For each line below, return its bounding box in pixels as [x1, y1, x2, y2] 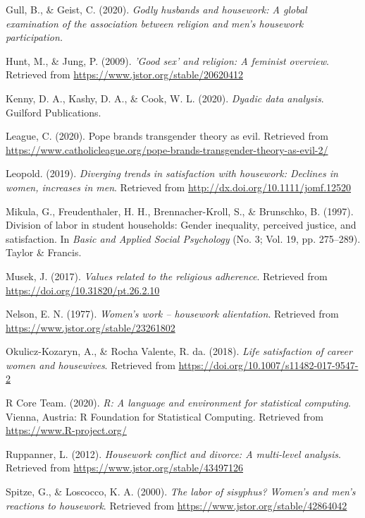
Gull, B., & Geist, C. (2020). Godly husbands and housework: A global [6, 2, 307, 16]
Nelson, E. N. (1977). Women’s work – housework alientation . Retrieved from [6, 306, 339, 321]
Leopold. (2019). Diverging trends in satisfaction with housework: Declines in [6, 166, 338, 181]
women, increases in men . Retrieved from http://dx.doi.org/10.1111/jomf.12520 [6, 179, 352, 194]
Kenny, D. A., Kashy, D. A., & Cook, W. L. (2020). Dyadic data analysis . [6, 90, 324, 105]
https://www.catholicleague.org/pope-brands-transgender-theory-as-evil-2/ [6, 142, 328, 157]
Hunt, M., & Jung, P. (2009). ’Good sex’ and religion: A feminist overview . [6, 53, 329, 68]
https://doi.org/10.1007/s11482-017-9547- [178, 357, 359, 372]
